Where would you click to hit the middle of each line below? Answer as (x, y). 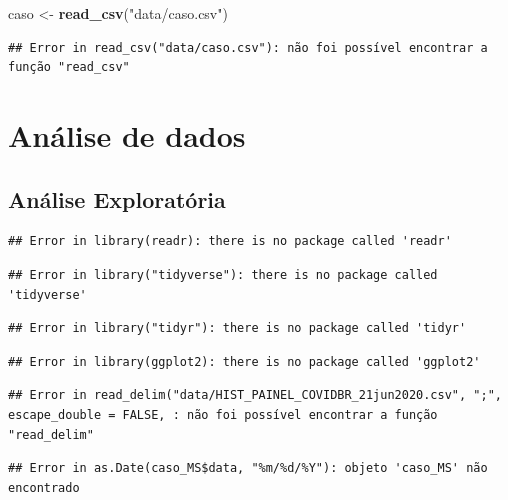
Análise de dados (127, 134)
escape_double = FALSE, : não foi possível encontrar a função (223, 414)
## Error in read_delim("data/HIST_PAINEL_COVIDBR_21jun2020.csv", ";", (255, 395)
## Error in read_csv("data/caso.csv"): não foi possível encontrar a (248, 47)
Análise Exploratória (117, 198)
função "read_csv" (69, 67)
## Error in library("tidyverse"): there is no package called (223, 274)
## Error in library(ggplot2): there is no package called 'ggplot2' (244, 361)
